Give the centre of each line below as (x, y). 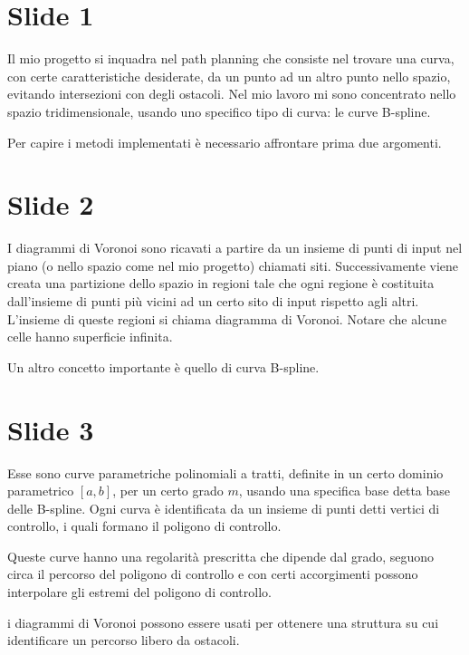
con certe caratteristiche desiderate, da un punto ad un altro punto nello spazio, (229, 76)
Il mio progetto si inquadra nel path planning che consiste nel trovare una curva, (231, 58)
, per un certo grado (168, 491)
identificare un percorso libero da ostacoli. (124, 640)
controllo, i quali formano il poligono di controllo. (144, 526)
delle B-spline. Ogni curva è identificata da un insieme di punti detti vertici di (224, 508)
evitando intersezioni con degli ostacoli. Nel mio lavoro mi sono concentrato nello (232, 94)
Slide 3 (51, 429)
